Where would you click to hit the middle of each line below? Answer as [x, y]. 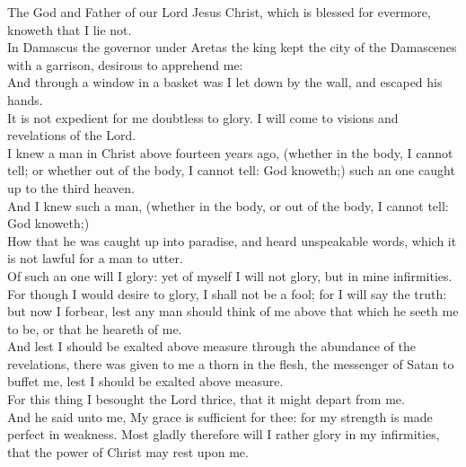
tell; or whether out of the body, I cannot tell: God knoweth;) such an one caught [231, 170]
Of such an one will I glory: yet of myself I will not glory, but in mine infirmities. [230, 275]
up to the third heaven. [71, 187]
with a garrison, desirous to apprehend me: [125, 64]
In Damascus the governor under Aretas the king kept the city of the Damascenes [232, 47]
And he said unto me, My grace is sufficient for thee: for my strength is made [220, 416]
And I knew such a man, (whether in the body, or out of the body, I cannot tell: [228, 205]
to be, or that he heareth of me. [95, 328]
